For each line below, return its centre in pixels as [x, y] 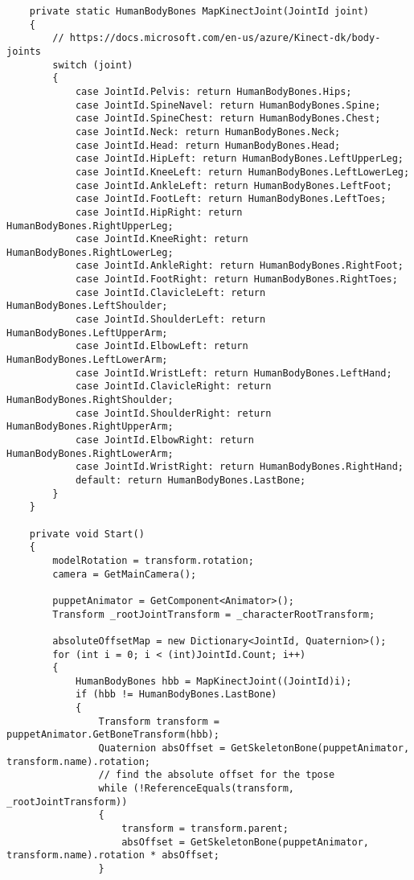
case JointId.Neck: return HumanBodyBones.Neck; [208, 132]
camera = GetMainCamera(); [125, 574]
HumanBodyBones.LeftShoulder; [87, 306]
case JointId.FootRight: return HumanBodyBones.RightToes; [236, 280]
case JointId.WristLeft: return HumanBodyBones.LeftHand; [234, 373]
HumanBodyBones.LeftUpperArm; [87, 333]
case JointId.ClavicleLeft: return [170, 292]
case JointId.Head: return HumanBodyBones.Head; [208, 145]
